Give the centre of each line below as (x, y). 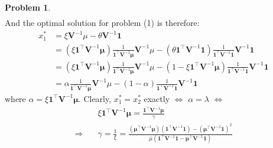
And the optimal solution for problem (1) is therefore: (102, 23)
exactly (157, 98)
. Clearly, (95, 98)
